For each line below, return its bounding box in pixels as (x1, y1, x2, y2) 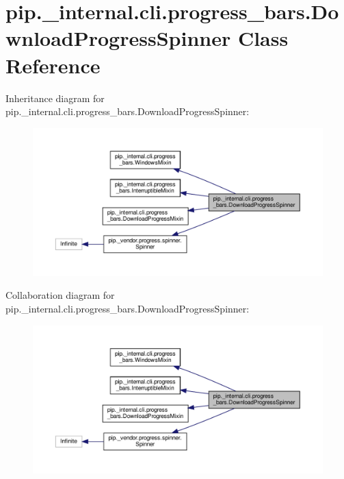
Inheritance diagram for (5, 90, 105, 105)
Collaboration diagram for (5, 288, 115, 302)
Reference (5, 51, 101, 79)
